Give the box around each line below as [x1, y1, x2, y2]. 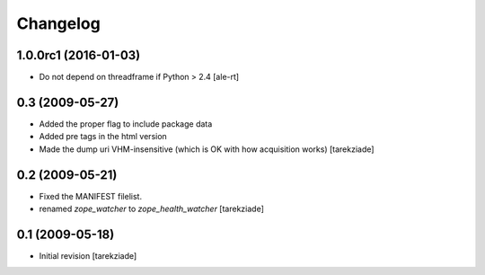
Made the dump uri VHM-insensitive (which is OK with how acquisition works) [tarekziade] [39, 144, 375, 155]
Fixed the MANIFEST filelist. [39, 191, 143, 201]
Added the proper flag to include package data [39, 118, 213, 129]
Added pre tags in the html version [39, 131, 168, 142]
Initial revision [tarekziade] [39, 250, 137, 261]
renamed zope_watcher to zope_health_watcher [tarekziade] [39, 203, 265, 215]
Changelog [16, 13, 101, 33]
